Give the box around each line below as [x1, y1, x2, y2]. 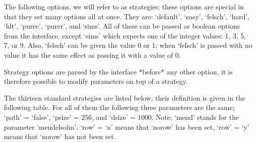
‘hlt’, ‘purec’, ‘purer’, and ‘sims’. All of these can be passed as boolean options [4, 21, 240, 31]
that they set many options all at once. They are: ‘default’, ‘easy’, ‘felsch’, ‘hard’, [4, 11, 250, 21]
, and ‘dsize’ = [91, 111, 136, 122]
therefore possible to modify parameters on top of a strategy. [4, 76, 188, 86]
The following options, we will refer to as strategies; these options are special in [4, 1, 244, 11]
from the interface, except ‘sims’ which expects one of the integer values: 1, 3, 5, [4, 30, 246, 40]
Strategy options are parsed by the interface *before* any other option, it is [4, 66, 233, 76]
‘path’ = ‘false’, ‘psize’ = [4, 111, 79, 122]
